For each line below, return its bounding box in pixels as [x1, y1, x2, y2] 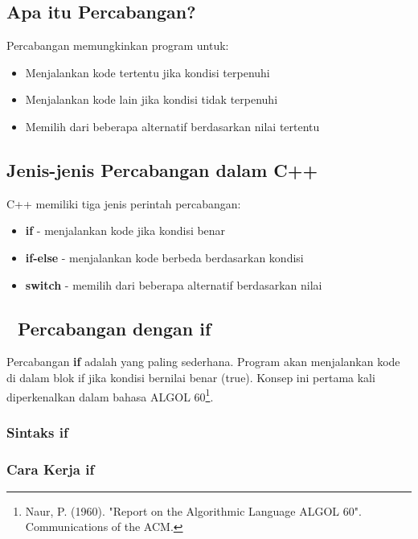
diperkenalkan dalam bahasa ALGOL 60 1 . [6, 385, 214, 405]
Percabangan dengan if [17, 315, 211, 340]
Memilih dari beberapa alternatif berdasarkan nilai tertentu [25, 117, 320, 134]
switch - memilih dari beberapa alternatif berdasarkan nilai [25, 276, 322, 293]
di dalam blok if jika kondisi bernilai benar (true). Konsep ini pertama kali [6, 368, 375, 385]
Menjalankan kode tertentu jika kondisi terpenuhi [25, 64, 270, 80]
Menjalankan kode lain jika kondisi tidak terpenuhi [25, 91, 278, 108]
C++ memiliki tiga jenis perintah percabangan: [6, 195, 241, 212]
